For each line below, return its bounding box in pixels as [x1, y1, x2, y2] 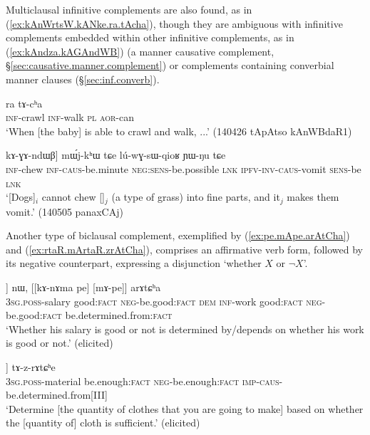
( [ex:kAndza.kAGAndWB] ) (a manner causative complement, [6, 43, 274, 58]
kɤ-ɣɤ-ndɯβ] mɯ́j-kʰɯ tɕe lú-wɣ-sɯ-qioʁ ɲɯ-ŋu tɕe [6, 147, 226, 162]
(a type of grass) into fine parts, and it [111, 189, 280, 204]
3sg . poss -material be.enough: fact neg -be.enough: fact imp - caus [6, 373, 279, 388]
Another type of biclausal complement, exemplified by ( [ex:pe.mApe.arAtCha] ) [6, 228, 350, 243]
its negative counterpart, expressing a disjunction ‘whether [6, 256, 262, 271]
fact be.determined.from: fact [42, 308, 173, 323]
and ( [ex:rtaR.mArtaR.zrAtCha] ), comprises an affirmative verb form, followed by [6, 241, 363, 256]
